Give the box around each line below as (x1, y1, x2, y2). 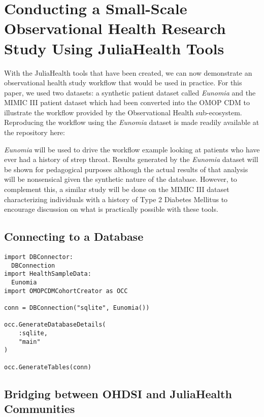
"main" (18, 338, 41, 345)
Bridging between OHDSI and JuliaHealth (4, 386, 232, 401)
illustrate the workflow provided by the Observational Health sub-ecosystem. (4, 107, 242, 117)
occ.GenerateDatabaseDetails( (4, 321, 106, 329)
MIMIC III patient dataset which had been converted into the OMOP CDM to (4, 97, 250, 108)
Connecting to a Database (4, 229, 144, 244)
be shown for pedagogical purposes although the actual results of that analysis (4, 164, 248, 174)
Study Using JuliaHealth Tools (4, 38, 224, 58)
